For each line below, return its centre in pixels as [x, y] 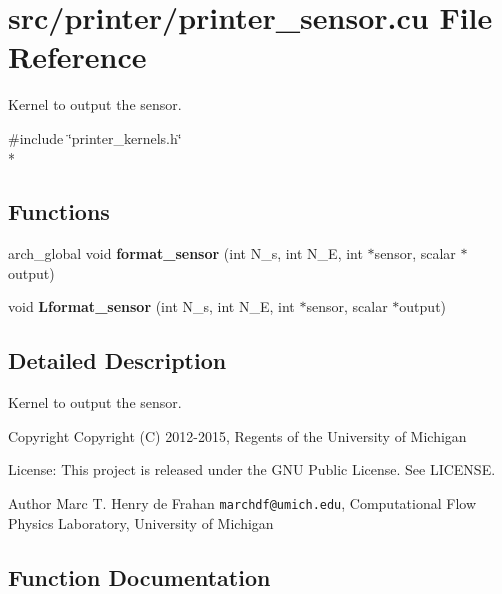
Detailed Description [117, 360]
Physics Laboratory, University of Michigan [141, 522]
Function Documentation [139, 576]
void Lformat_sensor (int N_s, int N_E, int [151, 306]
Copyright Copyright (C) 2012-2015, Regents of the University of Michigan [237, 435]
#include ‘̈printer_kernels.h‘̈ [95, 137]
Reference [77, 56]
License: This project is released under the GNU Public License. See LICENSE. [252, 469]
